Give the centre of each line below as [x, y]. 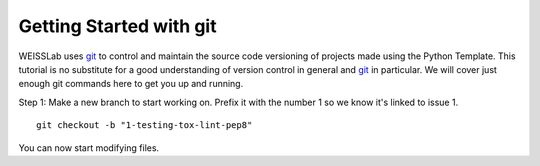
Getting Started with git [117, 26]
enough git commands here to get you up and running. [131, 84]
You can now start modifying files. [89, 147]
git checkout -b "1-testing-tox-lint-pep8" [144, 125]
